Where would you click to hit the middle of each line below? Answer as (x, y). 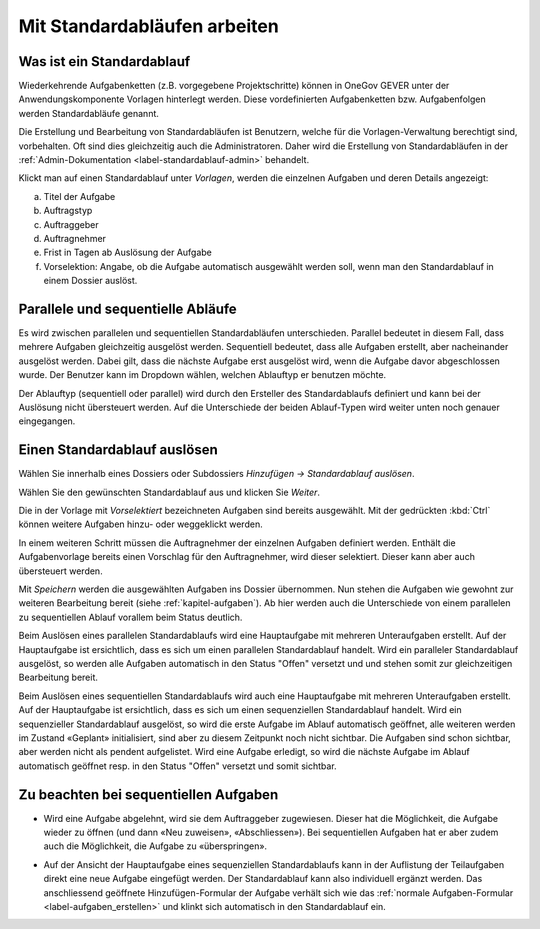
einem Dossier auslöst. (90, 281)
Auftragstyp (68, 211)
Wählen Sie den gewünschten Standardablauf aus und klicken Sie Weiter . (169, 492)
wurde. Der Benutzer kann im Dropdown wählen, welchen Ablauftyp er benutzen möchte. (202, 375)
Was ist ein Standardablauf (104, 61)
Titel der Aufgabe (79, 196)
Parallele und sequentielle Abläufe (127, 308)
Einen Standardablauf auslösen (118, 450)
